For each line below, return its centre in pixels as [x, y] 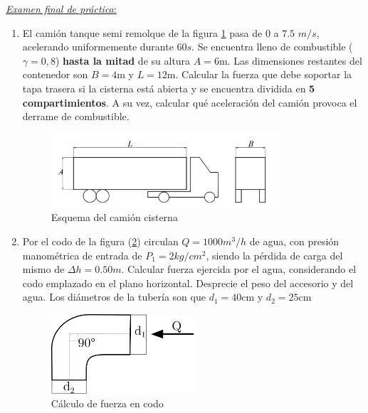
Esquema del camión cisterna [114, 217]
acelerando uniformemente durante [98, 47]
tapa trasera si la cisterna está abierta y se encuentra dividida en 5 [169, 88]
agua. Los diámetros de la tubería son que [114, 297]
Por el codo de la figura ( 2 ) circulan [100, 241]
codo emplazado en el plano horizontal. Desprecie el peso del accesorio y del [188, 283]
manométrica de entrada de [82, 255]
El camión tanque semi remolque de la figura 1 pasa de [142, 32]
